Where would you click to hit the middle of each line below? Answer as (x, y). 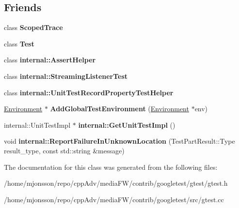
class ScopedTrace (33, 27)
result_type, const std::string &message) (64, 150)
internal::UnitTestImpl (37, 125)
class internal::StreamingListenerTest (66, 76)
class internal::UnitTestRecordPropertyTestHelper (89, 92)
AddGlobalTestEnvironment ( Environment (119, 109)
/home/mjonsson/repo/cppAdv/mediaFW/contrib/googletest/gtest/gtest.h (116, 183)
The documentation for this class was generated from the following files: (111, 167)
